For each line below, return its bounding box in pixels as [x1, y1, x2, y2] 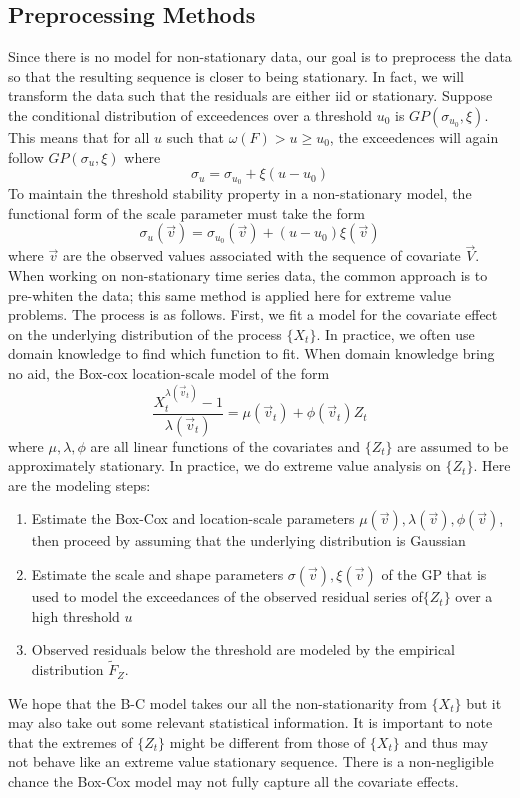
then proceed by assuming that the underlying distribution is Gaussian [31, 530, 466, 551]
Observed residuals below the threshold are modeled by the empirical [31, 639, 456, 660]
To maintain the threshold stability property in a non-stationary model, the [8, 183, 472, 204]
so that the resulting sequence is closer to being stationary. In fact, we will [8, 65, 464, 86]
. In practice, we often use [316, 323, 475, 344]
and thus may [404, 731, 489, 752]
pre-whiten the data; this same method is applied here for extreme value [8, 284, 451, 305]
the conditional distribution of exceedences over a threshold [8, 104, 372, 125]
